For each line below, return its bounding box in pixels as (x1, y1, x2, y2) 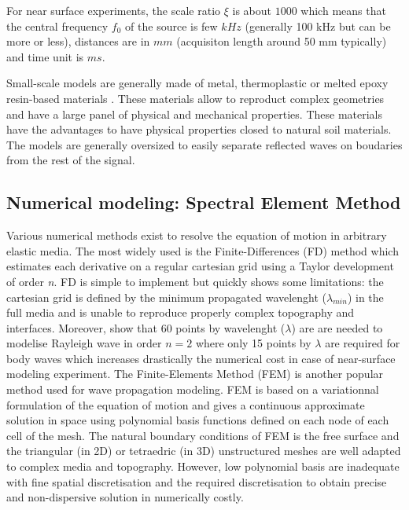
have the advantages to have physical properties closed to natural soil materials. (6, 121, 392, 138)
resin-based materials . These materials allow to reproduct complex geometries (6, 90, 385, 106)
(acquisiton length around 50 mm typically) (176, 33, 387, 50)
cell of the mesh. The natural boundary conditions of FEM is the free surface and (6, 427, 400, 443)
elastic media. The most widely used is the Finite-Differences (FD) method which (6, 242, 399, 259)
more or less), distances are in (6, 33, 150, 50)
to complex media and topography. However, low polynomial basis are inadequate (6, 458, 400, 475)
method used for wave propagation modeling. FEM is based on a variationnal (6, 381, 379, 398)
